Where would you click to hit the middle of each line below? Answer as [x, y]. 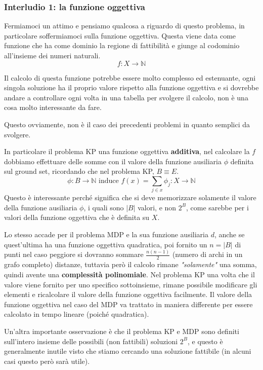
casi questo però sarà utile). [47, 361]
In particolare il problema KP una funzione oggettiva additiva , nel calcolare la [127, 151]
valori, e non [157, 207]
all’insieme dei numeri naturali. [52, 55]
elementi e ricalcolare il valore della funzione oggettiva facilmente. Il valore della [128, 294]
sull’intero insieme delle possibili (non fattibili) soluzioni [91, 341]
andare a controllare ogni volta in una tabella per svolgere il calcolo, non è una [126, 97]
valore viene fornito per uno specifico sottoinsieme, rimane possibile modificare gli [131, 284]
